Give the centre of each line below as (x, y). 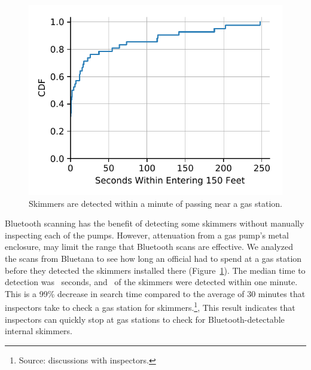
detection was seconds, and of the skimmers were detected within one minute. (151, 282)
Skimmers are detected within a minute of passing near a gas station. (155, 203)
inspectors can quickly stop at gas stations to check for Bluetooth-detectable (145, 319)
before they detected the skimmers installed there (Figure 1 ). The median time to (155, 270)
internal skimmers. (39, 331)
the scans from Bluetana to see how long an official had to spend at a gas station (153, 258)
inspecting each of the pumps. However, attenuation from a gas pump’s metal (147, 235)
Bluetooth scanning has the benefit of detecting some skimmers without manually (155, 223)
